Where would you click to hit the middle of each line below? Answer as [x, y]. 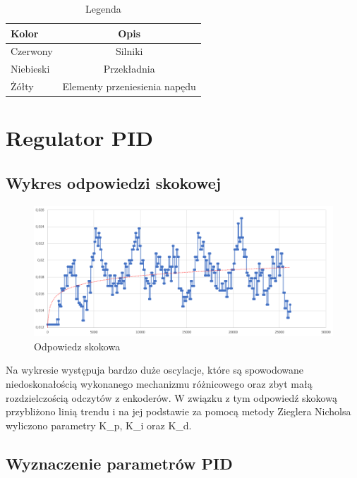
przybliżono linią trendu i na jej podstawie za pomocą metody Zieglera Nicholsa [178, 411]
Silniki [129, 51]
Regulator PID [80, 138]
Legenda [103, 8]
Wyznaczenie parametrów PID [119, 463]
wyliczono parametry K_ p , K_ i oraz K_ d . [99, 425]
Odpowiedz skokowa [77, 346]
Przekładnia [129, 69]
